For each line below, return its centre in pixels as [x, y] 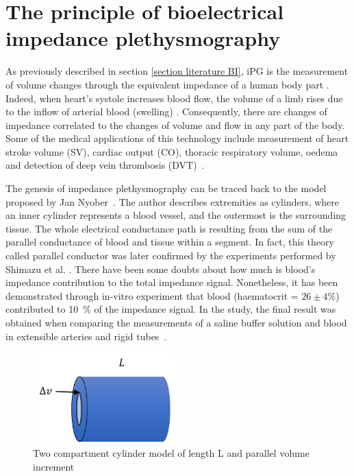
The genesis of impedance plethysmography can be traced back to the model [166, 188]
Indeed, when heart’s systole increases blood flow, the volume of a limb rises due [174, 98]
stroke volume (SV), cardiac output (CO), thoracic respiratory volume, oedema [172, 151]
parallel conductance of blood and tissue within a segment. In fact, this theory [170, 242]
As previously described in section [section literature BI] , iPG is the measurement [177, 71]
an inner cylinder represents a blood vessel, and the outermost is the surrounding [176, 215]
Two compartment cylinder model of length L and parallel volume [171, 453]
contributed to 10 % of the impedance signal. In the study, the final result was [171, 309]
